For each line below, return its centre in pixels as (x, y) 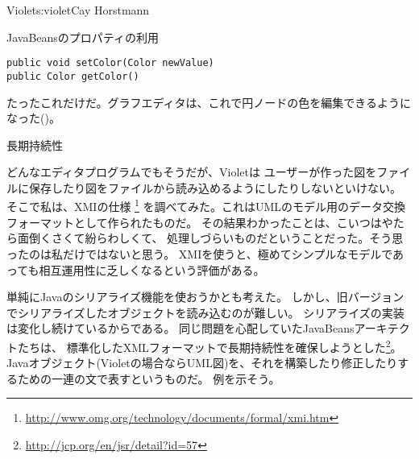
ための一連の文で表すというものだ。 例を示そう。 (149, 378)
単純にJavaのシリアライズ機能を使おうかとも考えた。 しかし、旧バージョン (205, 297)
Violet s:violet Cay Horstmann (78, 10)
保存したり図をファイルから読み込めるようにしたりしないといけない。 (215, 187)
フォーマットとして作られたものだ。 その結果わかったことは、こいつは (194, 222)
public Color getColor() (73, 76)
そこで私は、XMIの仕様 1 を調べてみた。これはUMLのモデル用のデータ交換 (206, 205)
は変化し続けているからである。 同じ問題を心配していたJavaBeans (180, 328)
